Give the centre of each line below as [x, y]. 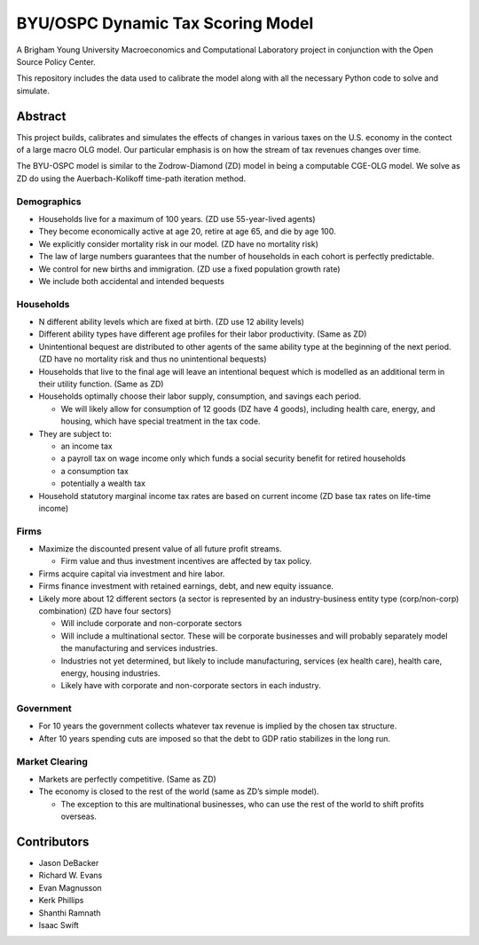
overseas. [79, 816]
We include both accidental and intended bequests [132, 281]
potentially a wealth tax [103, 483]
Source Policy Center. [56, 61]
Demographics [49, 202]
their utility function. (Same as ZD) [101, 384]
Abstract [41, 116]
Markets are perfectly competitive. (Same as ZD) [127, 779]
